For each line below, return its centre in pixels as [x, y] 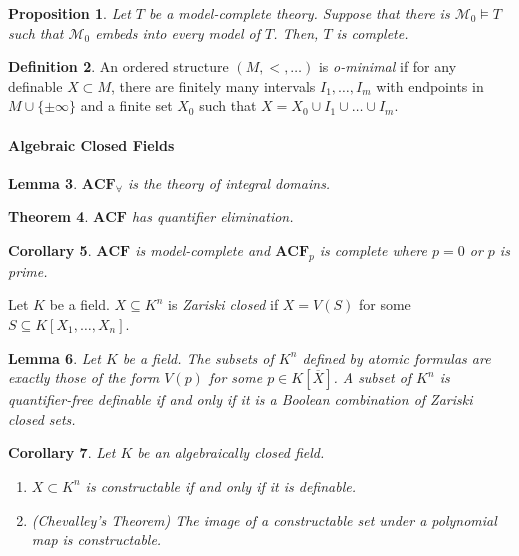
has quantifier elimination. [212, 216]
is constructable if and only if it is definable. [220, 485]
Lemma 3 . [43, 182]
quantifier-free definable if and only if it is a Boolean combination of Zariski [240, 399]
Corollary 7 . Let [62, 452]
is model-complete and [203, 249]
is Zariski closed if [223, 304]
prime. [28, 270]
